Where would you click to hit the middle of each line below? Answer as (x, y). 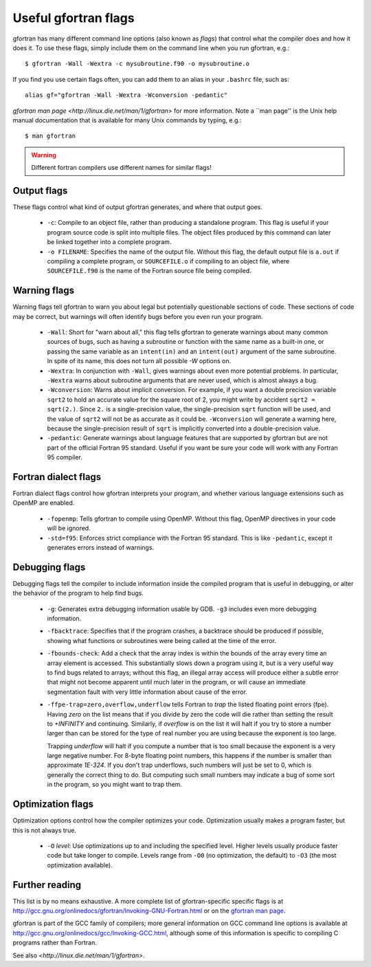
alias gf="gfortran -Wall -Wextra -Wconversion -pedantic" (126, 95)
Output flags (40, 190)
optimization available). (80, 865)
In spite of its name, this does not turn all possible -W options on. (139, 361)
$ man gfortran (50, 136)
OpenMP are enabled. (44, 503)
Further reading (47, 885)
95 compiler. (65, 457)
